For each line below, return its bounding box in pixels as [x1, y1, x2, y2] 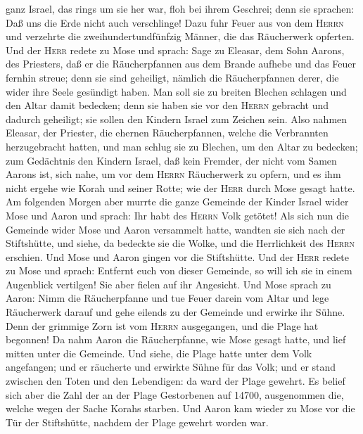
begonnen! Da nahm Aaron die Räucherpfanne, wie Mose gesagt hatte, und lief [6, 332, 346, 347]
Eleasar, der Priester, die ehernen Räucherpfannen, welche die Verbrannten [6, 125, 329, 140]
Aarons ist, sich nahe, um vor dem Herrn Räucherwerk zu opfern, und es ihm [6, 167, 341, 181]
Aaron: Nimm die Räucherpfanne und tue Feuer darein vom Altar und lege [6, 291, 329, 305]
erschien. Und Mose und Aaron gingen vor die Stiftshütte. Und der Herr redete [6, 249, 349, 264]
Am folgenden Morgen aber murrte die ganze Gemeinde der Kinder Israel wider [6, 194, 349, 209]
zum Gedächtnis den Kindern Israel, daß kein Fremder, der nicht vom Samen [6, 153, 337, 167]
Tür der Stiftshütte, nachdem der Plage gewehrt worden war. [6, 414, 269, 429]
